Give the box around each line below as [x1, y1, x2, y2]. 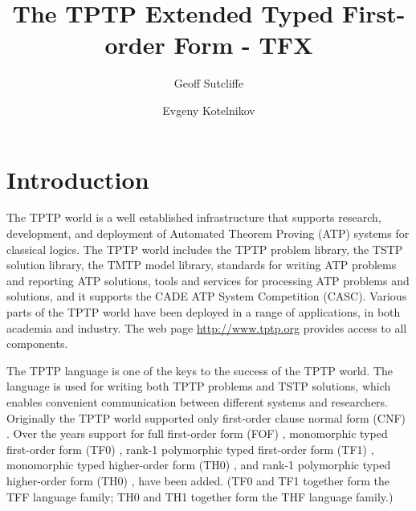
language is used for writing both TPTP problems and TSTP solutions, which [6, 378, 391, 394]
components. [6, 335, 68, 352]
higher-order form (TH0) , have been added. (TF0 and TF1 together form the [6, 472, 390, 489]
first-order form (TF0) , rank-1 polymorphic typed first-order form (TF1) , [6, 440, 374, 457]
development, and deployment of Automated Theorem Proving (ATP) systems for [6, 225, 410, 242]
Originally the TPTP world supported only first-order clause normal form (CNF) [6, 409, 406, 426]
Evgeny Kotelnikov [162, 101, 255, 118]
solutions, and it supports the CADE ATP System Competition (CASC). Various [6, 288, 407, 305]
